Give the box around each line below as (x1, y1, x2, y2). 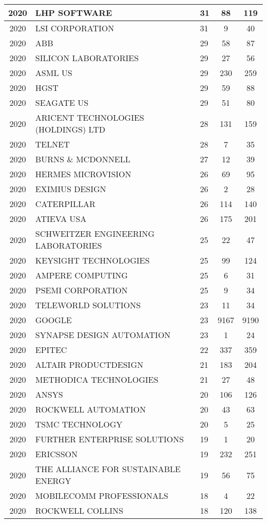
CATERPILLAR (35, 198, 96, 210)
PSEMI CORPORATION (35, 284, 128, 296)
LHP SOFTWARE (35, 7, 112, 18)
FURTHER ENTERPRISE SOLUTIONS (35, 433, 184, 445)
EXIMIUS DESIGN (35, 183, 106, 195)
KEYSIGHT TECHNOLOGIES (35, 254, 150, 266)
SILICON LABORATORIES (35, 52, 139, 64)
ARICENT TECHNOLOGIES (35, 111, 144, 123)
